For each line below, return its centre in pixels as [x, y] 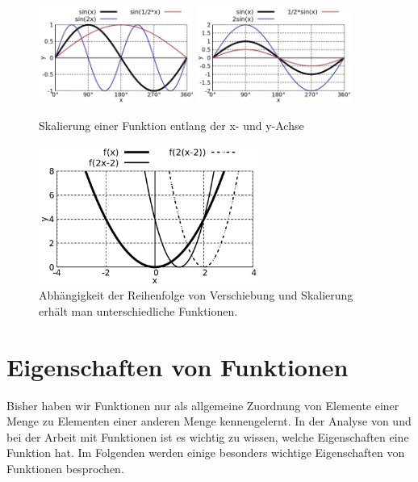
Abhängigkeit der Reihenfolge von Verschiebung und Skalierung [196, 295]
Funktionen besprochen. [65, 468]
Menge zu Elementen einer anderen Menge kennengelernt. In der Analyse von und [209, 421]
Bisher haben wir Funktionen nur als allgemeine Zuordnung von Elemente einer [203, 405]
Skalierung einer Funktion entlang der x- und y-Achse [171, 125]
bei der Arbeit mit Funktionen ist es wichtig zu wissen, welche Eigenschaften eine [208, 436]
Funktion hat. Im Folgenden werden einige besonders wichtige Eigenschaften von [206, 453]
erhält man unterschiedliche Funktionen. [138, 310]
